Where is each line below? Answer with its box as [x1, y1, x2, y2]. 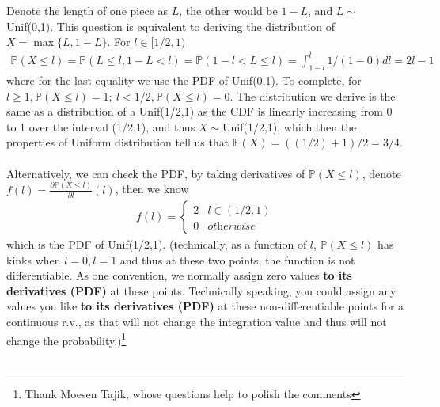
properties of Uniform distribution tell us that [6, 134, 229, 150]
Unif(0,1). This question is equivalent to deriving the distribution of [6, 17, 336, 34]
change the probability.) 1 [6, 329, 127, 348]
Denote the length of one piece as [6, 2, 169, 18]
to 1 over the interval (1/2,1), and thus [6, 118, 195, 135]
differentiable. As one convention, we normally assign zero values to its [6, 267, 352, 283]
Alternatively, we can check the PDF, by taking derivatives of [6, 165, 305, 181]
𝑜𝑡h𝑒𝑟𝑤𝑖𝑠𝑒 [207, 220, 256, 232]
